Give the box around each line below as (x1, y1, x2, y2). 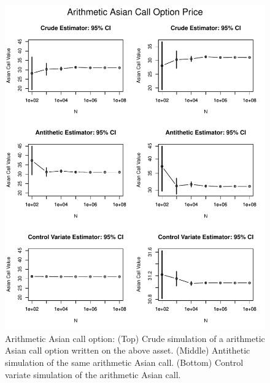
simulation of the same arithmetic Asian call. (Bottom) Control (5, 355, 244, 368)
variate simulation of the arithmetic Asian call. (5, 368, 181, 381)
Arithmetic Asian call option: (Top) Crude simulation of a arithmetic (5, 332, 265, 344)
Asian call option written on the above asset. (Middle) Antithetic (5, 344, 250, 357)
